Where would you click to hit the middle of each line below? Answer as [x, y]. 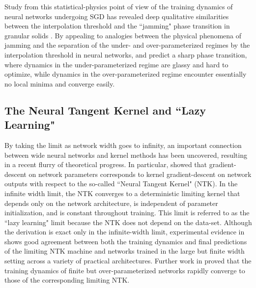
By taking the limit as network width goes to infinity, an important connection [123, 145]
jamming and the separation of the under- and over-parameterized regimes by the [127, 45]
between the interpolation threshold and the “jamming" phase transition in [117, 26]
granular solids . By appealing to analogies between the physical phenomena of [123, 35]
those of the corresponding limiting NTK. [67, 280]
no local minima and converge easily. [60, 83]
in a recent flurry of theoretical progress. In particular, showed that [106, 164]
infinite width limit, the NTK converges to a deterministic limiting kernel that [122, 193]
